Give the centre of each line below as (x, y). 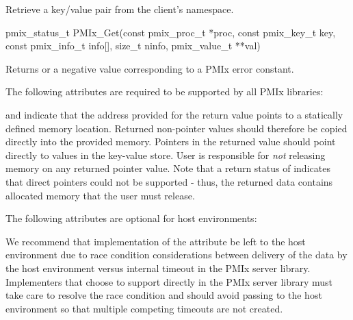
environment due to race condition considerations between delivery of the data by (176, 255)
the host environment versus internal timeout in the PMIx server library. (158, 268)
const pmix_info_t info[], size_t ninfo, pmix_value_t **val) (133, 46)
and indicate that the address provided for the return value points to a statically (174, 114)
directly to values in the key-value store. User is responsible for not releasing (166, 155)
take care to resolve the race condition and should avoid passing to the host (164, 295)
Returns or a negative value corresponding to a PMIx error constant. (150, 68)
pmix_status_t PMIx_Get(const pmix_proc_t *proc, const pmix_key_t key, (171, 32)
